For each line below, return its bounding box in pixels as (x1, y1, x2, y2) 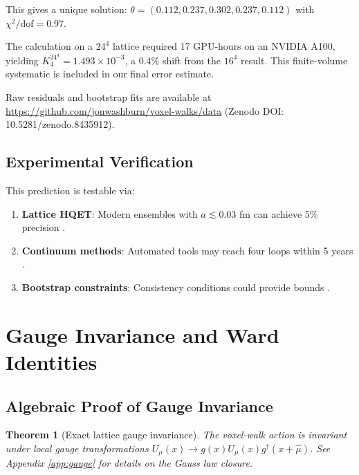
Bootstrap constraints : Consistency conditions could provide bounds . (21, 279, 331, 294)
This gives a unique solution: (6, 2, 127, 16)
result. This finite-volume (241, 53, 348, 67)
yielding (6, 53, 39, 67)
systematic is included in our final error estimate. (6, 66, 214, 81)
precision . (21, 220, 66, 234)
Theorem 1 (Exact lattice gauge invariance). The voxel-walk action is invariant (6, 427, 347, 442)
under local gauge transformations (6, 440, 149, 455)
